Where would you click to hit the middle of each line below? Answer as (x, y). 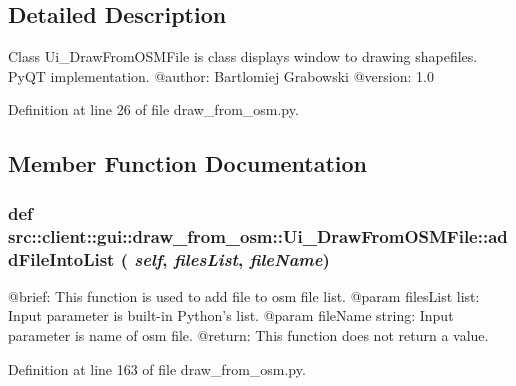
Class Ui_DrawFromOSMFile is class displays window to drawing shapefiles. (243, 56)
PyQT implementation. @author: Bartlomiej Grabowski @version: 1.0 (221, 75)
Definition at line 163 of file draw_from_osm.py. (157, 368)
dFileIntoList (61, 258)
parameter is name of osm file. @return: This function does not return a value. (248, 335)
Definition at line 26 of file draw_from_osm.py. (153, 109)
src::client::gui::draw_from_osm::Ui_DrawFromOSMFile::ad (258, 235)
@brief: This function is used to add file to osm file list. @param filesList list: (244, 295)
